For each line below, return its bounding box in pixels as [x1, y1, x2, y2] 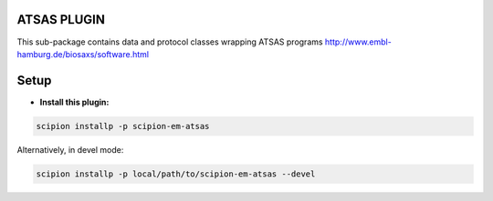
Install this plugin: [39, 96, 110, 107]
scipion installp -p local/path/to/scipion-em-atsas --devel [36, 168, 316, 179]
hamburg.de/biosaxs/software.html [16, 48, 150, 59]
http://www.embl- [324, 36, 392, 47]
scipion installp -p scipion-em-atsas [36, 121, 210, 131]
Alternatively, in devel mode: [16, 144, 124, 155]
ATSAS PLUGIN [16, 12, 105, 27]
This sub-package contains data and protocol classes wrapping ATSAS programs [16, 36, 323, 47]
